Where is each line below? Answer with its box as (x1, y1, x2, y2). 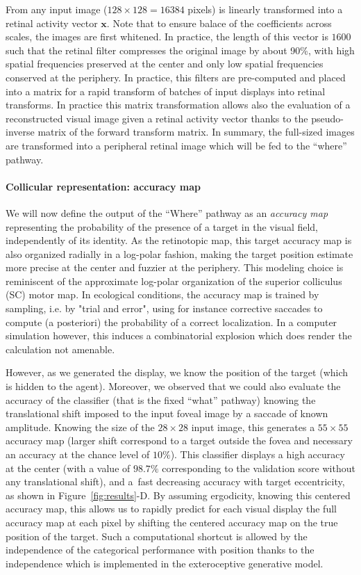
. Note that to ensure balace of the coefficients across (106, 15, 332, 30)
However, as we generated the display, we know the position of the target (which (6, 365, 349, 380)
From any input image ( (6, 2, 108, 16)
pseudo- (311, 111, 344, 125)
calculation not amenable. (6, 341, 115, 356)
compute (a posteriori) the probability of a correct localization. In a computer (6, 314, 337, 329)
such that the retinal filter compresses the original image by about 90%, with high (6, 42, 355, 57)
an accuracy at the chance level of (6, 447, 150, 462)
